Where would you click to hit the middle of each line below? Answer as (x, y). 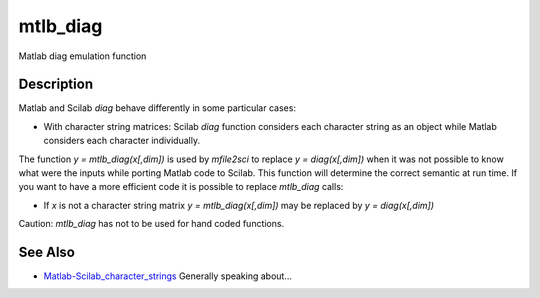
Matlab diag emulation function (82, 56)
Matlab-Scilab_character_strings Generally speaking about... (168, 276)
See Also (46, 252)
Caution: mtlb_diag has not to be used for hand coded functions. (151, 224)
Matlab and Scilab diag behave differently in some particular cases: (157, 108)
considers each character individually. (121, 141)
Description (56, 84)
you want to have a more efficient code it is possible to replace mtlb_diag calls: (181, 187)
